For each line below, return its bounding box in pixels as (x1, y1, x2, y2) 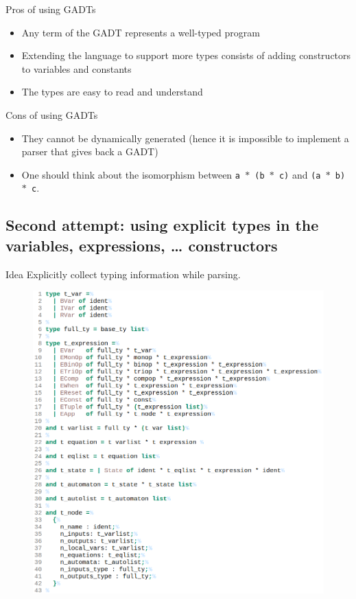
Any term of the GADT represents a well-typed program (21, 25, 260, 39)
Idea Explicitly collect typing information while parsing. (5, 267, 241, 281)
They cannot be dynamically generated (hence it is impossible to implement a (21, 131, 349, 145)
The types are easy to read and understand (21, 84, 203, 99)
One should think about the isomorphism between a (21, 167, 240, 181)
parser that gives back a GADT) (21, 144, 158, 159)
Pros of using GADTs (5, 2, 96, 16)
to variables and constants (21, 61, 132, 76)
